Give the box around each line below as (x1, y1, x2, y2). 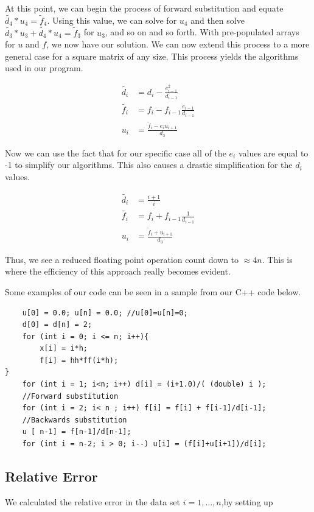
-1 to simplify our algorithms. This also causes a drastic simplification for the (5, 158, 293, 171)
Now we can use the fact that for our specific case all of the (5, 146, 226, 159)
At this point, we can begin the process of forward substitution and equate (5, 2, 284, 14)
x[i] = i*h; (40, 344, 88, 353)
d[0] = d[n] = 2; (22, 320, 92, 329)
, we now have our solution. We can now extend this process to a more (46, 38, 310, 51)
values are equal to (238, 146, 309, 159)
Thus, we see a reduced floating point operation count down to (5, 253, 239, 265)
